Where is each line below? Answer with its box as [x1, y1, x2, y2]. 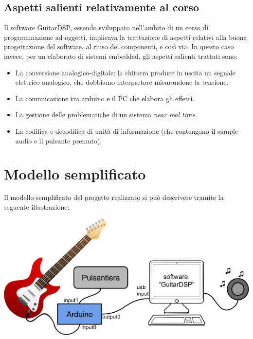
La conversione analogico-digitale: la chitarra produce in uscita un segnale [15, 67, 235, 77]
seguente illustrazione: [4, 201, 70, 212]
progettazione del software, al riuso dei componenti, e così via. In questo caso [4, 41, 234, 52]
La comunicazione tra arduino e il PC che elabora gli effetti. [15, 93, 195, 103]
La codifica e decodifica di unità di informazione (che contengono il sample [15, 125, 238, 136]
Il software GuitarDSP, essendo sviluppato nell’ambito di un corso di [4, 22, 209, 33]
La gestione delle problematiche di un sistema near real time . [15, 109, 197, 120]
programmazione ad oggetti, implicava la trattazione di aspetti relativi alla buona [4, 32, 247, 42]
